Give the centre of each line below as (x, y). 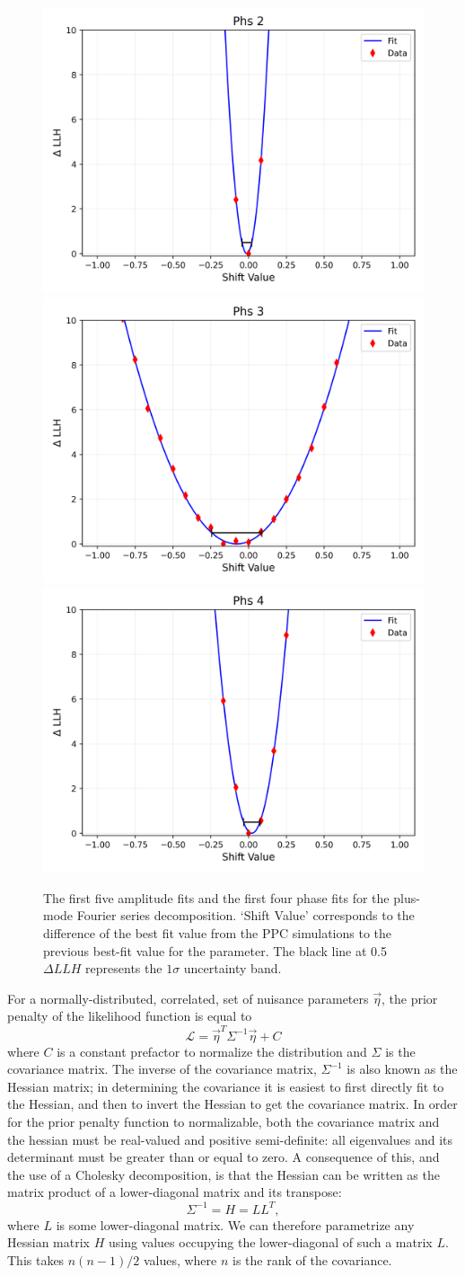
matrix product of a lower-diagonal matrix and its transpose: (175, 1192)
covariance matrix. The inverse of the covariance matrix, (162, 1069)
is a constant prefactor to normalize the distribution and (212, 1051)
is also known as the (402, 1069)
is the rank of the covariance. (312, 1259)
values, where (180, 1259)
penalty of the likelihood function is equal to (130, 1016)
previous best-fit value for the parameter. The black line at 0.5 (215, 950)
